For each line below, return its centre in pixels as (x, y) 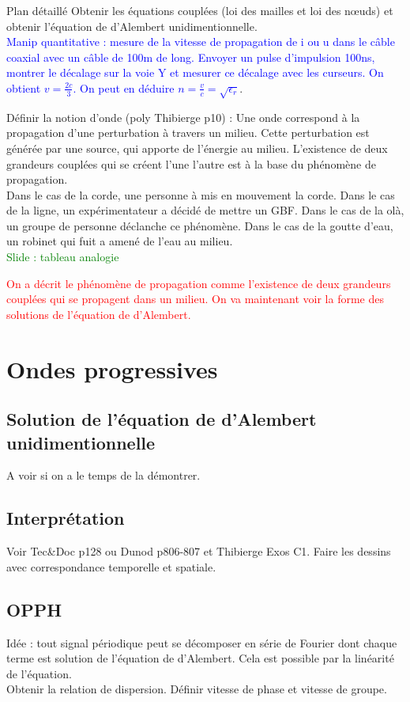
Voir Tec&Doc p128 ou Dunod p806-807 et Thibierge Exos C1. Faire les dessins (199, 551)
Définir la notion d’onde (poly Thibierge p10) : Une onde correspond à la (183, 117)
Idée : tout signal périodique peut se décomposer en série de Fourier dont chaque (202, 642)
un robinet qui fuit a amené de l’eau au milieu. (120, 241)
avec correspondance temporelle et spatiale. (111, 566)
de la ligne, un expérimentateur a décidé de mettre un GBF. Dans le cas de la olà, (205, 210)
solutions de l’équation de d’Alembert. (99, 314)
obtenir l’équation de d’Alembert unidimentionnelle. (132, 26)
